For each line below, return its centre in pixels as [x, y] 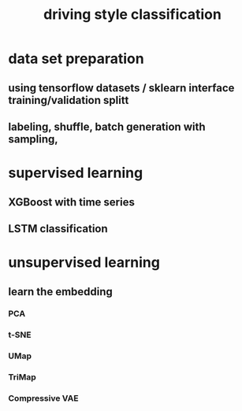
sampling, [34, 139]
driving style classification [132, 15]
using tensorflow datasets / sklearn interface [121, 88]
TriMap [22, 377]
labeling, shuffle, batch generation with [107, 126]
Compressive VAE [43, 398]
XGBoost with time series [72, 202]
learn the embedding [60, 292]
